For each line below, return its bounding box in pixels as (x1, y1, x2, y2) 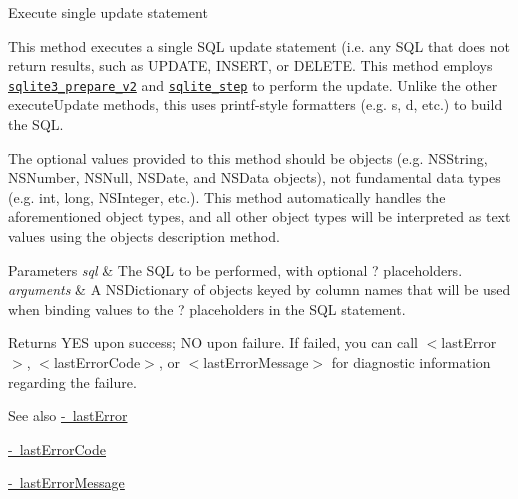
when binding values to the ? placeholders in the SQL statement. (8, 298, 406, 319)
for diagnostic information (331, 351, 491, 372)
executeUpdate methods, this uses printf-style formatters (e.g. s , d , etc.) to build (8, 94, 503, 115)
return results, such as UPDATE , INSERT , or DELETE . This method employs (8, 55, 493, 76)
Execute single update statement (8, 2, 208, 22)
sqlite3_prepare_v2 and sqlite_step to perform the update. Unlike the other (8, 74, 498, 95)
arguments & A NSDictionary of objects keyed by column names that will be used (8, 279, 511, 300)
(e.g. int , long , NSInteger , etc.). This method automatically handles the (8, 186, 446, 207)
